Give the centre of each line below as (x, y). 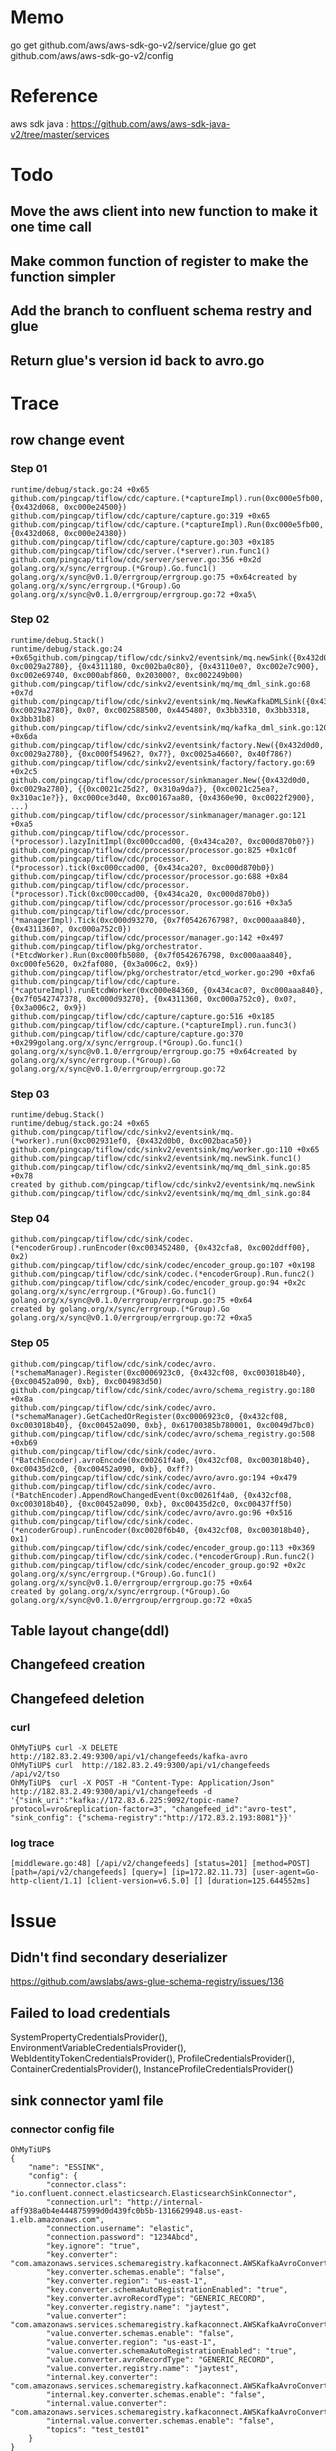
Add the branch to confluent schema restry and (161, 311)
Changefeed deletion (77, 1698)
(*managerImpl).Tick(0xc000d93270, (84, 920)
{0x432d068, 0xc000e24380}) (69, 533)
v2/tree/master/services (60, 134)
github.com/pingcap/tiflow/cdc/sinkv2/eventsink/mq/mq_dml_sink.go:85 (160, 1167)
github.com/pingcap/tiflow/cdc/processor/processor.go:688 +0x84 (149, 876)
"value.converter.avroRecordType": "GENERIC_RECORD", (160, 2359)
